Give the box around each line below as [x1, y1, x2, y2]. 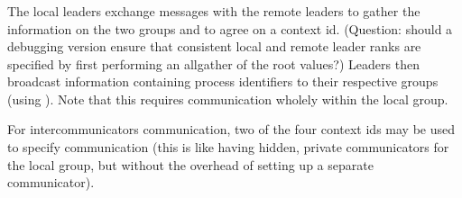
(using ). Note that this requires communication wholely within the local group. [7, 89, 448, 108]
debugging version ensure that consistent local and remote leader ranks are [7, 37, 421, 56]
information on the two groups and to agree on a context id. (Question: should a [7, 19, 453, 38]
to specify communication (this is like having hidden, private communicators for [7, 138, 449, 157]
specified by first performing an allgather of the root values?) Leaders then [7, 54, 420, 73]
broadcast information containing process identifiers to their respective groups [7, 72, 439, 91]
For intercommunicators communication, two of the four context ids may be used [7, 120, 456, 139]
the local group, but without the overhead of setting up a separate [7, 155, 374, 174]
